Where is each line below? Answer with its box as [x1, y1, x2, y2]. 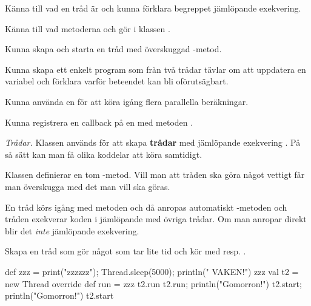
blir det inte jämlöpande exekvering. [5, 224, 139, 237]
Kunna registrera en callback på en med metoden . [5, 115, 193, 128]
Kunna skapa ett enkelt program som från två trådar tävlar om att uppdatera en [5, 63, 306, 75]
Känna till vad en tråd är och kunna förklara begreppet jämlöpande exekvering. [5, 2, 301, 14]
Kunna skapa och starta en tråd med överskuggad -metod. [5, 42, 222, 55]
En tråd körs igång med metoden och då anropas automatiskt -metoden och [5, 200, 287, 213]
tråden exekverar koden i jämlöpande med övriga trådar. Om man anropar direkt [5, 212, 307, 225]
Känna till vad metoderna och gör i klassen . [5, 22, 170, 35]
